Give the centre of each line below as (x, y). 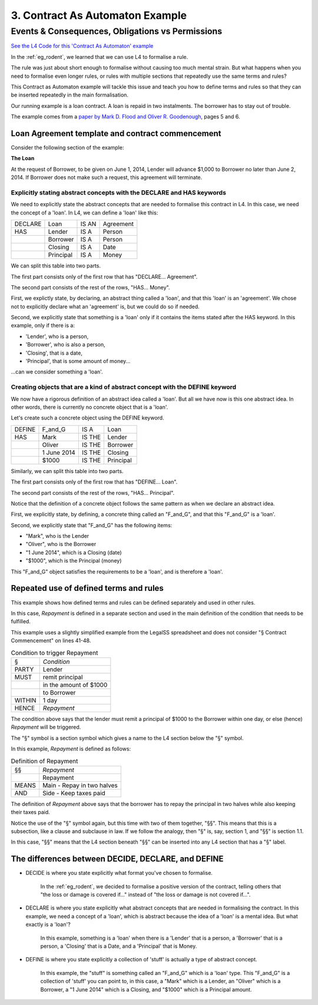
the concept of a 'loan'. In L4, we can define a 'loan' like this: (85, 213)
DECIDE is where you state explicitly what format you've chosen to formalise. (119, 873)
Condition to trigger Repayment (54, 653)
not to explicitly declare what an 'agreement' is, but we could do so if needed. (105, 306)
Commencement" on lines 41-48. (51, 641)
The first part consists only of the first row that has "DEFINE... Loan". (94, 482)
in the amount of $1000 (75, 685)
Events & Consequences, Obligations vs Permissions (117, 31)
